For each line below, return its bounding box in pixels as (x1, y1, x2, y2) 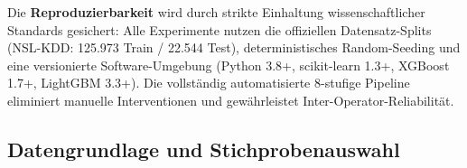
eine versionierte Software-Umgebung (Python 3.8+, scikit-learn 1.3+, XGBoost (7, 55, 450, 74)
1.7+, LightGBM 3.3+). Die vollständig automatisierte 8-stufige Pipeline (7, 73, 410, 92)
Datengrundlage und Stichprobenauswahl (7, 135, 400, 163)
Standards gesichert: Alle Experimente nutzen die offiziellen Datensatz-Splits (7, 20, 432, 39)
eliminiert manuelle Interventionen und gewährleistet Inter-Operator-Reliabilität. (7, 90, 454, 109)
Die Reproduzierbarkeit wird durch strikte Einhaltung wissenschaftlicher (7, 3, 425, 21)
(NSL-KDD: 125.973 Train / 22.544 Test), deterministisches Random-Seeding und (7, 38, 461, 57)
